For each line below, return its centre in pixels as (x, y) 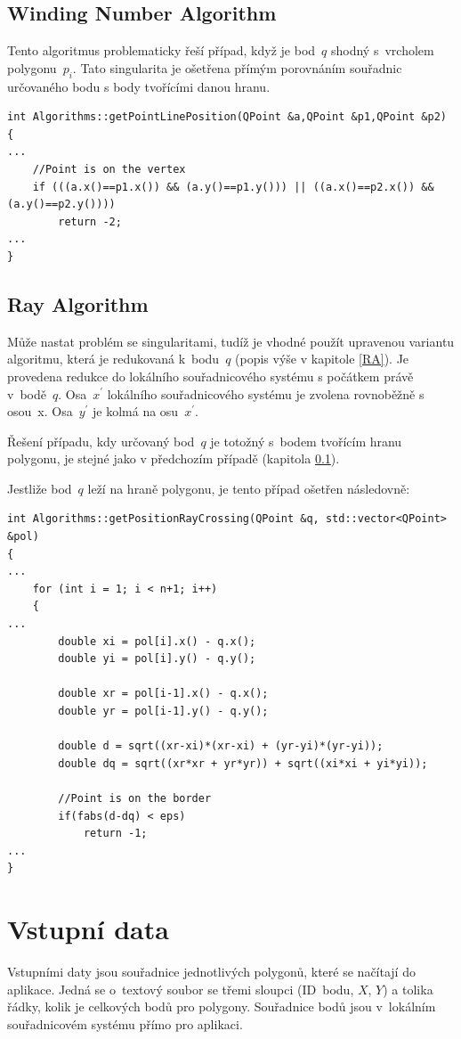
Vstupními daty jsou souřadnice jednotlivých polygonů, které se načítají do (211, 972)
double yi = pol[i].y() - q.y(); (157, 659)
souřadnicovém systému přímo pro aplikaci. (125, 1023)
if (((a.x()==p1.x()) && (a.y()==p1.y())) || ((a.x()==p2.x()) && (233, 187)
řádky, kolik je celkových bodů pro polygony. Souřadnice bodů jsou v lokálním (222, 1006)
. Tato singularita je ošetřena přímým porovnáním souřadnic (237, 67)
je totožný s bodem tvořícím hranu (306, 441)
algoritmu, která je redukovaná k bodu (113, 359)
